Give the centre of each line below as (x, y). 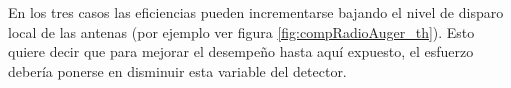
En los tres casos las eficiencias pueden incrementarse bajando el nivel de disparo (256, 12)
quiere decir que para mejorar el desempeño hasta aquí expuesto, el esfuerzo (241, 51)
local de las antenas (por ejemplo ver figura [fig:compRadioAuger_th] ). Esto (241, 31)
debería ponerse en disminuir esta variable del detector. (177, 70)
